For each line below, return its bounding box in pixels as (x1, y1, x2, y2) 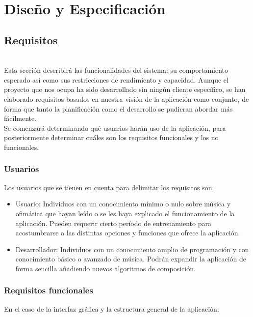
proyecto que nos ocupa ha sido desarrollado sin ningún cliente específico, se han (4, 84, 246, 94)
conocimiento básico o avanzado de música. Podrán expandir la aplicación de (15, 254, 246, 264)
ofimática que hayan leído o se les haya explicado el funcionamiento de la (15, 208, 235, 218)
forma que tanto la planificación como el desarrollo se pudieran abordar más (4, 103, 233, 114)
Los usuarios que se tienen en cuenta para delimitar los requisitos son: (4, 182, 214, 192)
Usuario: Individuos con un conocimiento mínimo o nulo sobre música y (15, 199, 231, 209)
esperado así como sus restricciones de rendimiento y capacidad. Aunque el (4, 74, 228, 85)
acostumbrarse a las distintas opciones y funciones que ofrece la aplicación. (15, 228, 240, 238)
